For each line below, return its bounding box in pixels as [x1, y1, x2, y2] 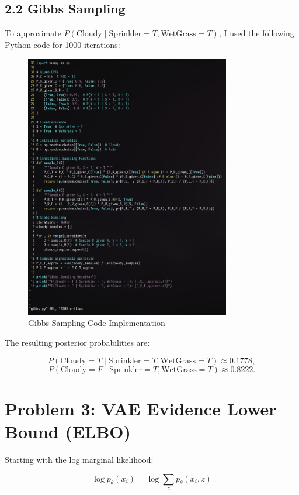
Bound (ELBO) [5, 419, 131, 443]
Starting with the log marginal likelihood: [5, 453, 154, 465]
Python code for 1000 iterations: [5, 38, 120, 50]
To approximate [5, 27, 61, 39]
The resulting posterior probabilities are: [5, 336, 150, 349]
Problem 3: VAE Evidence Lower [5, 396, 277, 420]
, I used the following [218, 27, 294, 39]
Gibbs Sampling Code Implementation [28, 317, 165, 329]
